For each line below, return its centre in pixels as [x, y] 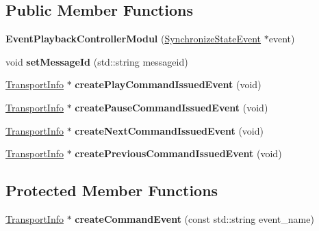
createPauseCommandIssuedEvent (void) [171, 107]
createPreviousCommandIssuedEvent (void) [178, 153]
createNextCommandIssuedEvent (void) [169, 130]
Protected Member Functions [112, 190]
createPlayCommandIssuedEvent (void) [168, 84]
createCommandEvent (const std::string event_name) [194, 218]
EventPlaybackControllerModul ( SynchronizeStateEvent [133, 39]
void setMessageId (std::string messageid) [97, 61]
